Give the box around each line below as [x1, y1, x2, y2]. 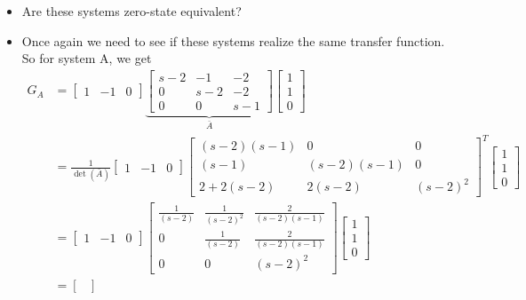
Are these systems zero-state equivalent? [21, 2, 242, 20]
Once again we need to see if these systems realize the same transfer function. [21, 31, 445, 50]
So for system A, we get [21, 49, 152, 67]
